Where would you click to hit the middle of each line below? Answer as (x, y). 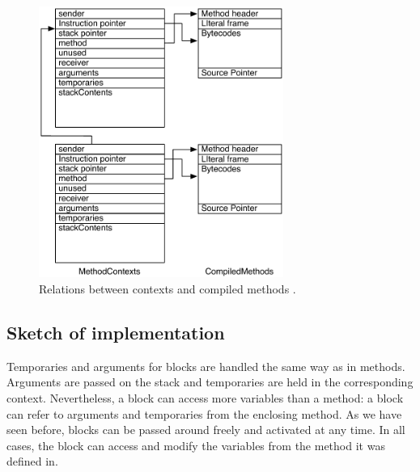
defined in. (32, 461)
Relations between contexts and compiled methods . (168, 289)
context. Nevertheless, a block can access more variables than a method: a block (205, 398)
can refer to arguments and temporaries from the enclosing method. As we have (204, 413)
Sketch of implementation (116, 333)
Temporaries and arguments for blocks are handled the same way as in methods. (206, 366)
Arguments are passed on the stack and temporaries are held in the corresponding (210, 382)
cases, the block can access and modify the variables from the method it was (196, 445)
